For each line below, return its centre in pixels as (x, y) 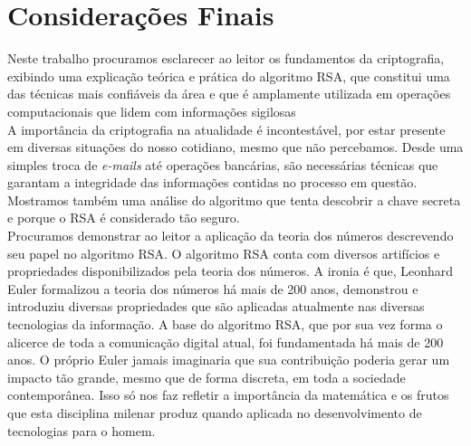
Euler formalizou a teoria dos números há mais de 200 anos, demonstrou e (213, 288)
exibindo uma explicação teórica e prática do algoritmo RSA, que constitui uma (229, 76)
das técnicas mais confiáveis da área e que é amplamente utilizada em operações (229, 94)
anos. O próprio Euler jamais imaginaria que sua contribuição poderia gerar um (229, 360)
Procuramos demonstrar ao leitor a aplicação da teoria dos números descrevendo (231, 236)
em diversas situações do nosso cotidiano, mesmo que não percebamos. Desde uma (235, 147)
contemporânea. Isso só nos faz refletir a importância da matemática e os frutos (228, 395)
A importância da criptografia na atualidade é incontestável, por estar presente (226, 129)
